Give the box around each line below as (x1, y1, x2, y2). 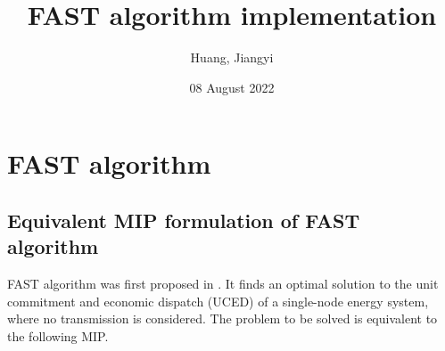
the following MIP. (7, 326, 109, 345)
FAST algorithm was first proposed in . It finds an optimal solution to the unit (7, 274, 439, 293)
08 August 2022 (189, 78, 275, 96)
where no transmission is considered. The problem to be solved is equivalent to (7, 309, 438, 328)
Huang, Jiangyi (190, 48, 274, 67)
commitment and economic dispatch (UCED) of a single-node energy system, (7, 291, 429, 310)
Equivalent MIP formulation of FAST (7, 206, 360, 233)
